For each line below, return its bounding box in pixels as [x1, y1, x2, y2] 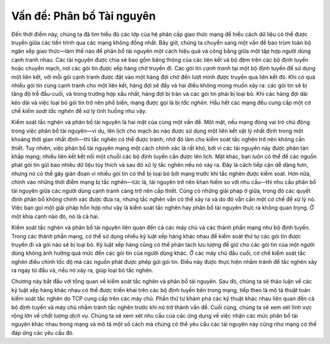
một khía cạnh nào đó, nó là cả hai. [11, 213, 100, 220]
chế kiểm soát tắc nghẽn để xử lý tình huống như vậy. [11, 108, 147, 115]
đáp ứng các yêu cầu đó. [11, 329, 75, 336]
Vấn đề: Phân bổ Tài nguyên [11, 9, 156, 23]
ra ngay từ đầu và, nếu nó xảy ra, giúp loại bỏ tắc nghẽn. [11, 266, 154, 274]
